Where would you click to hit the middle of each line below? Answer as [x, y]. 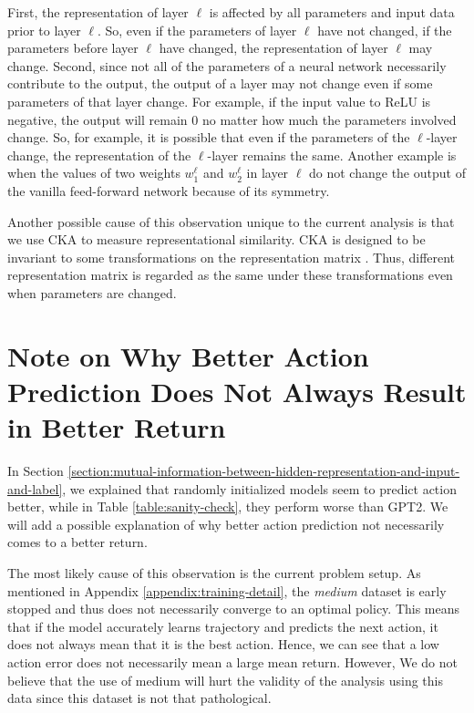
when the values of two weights [94, 173]
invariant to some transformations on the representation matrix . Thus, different [232, 257]
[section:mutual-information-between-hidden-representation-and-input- [264, 470]
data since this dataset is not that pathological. [139, 698]
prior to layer [44, 30]
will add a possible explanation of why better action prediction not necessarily [226, 524]
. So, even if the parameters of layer [197, 30]
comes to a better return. [77, 542]
